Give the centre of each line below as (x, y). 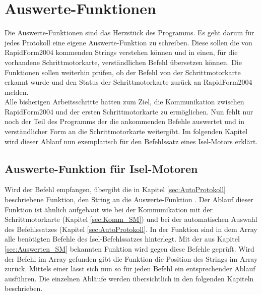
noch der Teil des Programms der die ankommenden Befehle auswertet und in (125, 121)
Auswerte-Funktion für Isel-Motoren (101, 168)
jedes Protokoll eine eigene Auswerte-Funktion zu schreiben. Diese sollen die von (128, 42)
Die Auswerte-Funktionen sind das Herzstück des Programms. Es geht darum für (129, 33)
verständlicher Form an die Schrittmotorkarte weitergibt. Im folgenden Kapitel (126, 131)
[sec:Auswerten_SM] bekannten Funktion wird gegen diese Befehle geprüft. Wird (129, 249)
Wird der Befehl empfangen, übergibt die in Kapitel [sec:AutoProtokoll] (115, 189)
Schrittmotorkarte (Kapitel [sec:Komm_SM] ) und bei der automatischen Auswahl (131, 219)
